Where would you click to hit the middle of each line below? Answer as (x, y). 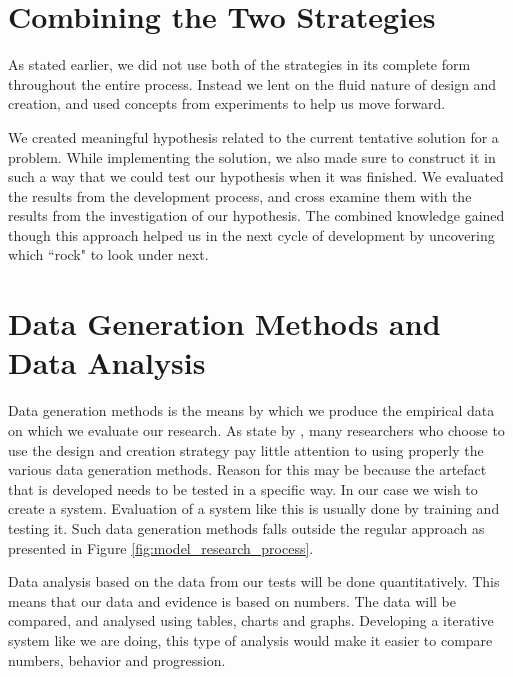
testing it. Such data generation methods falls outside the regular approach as (246, 527)
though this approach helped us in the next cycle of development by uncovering (251, 234)
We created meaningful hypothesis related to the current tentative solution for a (253, 136)
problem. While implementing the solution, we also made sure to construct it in (252, 156)
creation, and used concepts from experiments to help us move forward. (227, 103)
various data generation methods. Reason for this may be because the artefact (247, 469)
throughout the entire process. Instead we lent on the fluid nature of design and (252, 83)
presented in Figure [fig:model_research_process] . (161, 547)
